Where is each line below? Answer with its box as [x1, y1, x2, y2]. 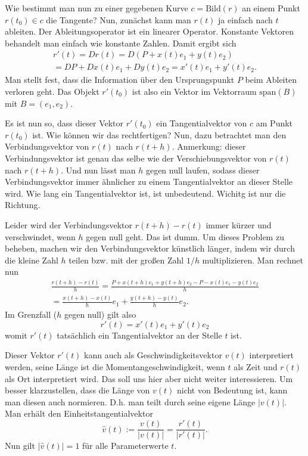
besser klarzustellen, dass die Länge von [5, 384, 150, 396]
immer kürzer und [206, 218, 272, 231]
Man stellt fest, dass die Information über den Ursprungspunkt [5, 73, 235, 86]
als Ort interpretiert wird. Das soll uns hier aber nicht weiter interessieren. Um [5, 372, 293, 384]
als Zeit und [234, 361, 278, 373]
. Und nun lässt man [61, 163, 136, 176]
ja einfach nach [218, 13, 273, 26]
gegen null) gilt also [64, 308, 136, 321]
